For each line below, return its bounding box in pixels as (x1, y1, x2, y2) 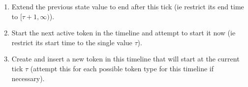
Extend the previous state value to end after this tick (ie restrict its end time (11, 1, 244, 11)
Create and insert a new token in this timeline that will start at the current (11, 54, 240, 64)
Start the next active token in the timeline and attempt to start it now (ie (11, 28, 236, 38)
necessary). (11, 73, 45, 83)
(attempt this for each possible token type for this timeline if (30, 63, 214, 73)
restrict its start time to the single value (11, 37, 132, 47)
